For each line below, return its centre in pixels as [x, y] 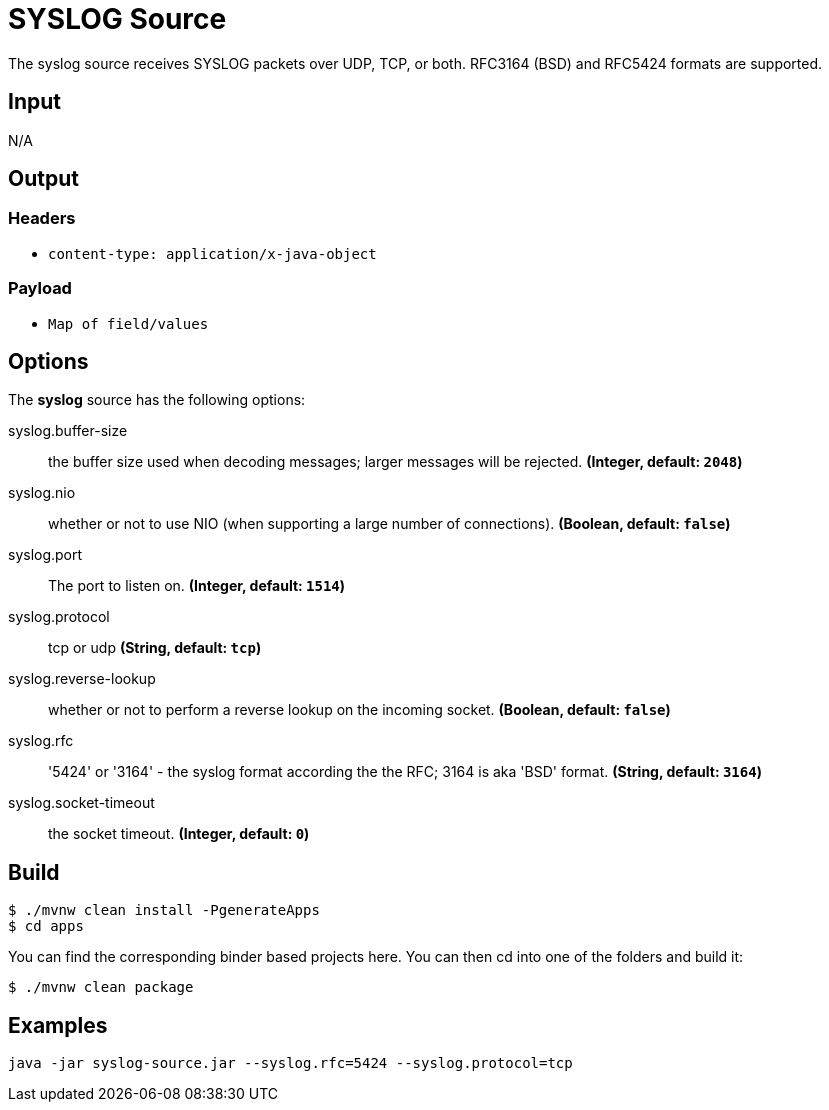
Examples [58, 1025]
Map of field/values [128, 323]
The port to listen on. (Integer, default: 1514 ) [197, 586]
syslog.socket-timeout [81, 803]
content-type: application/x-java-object [212, 253]
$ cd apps [46, 926]
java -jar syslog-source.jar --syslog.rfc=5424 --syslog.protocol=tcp [290, 1063]
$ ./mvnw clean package [101, 987]
